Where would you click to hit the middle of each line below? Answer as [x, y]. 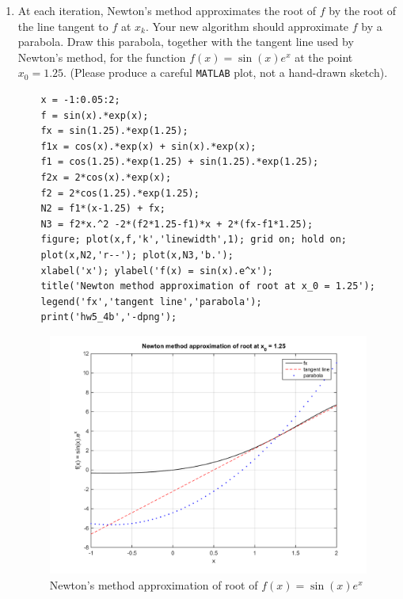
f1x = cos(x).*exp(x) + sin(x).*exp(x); [148, 146]
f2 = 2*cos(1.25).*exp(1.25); [120, 193]
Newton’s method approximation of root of [154, 584]
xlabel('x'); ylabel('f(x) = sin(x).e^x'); [157, 271]
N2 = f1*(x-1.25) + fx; [103, 209]
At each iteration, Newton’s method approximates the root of [167, 10]
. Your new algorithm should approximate [247, 26]
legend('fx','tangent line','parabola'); [151, 301]
